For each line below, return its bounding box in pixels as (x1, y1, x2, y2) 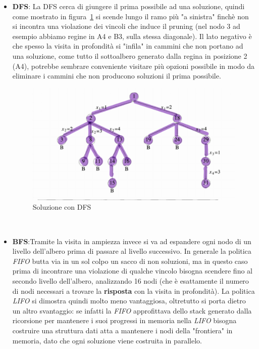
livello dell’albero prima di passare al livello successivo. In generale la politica (12, 246, 251, 256)
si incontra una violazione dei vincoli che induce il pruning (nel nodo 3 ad (12, 21, 240, 31)
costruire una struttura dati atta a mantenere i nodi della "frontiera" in (12, 325, 233, 335)
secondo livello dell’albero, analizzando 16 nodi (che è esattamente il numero (12, 275, 249, 286)
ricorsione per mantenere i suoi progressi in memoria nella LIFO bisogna (12, 315, 237, 326)
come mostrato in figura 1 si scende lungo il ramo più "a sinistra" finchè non (12, 11, 249, 21)
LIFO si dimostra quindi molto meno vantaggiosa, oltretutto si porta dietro (12, 295, 246, 306)
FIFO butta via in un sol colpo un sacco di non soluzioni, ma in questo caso (12, 255, 248, 266)
